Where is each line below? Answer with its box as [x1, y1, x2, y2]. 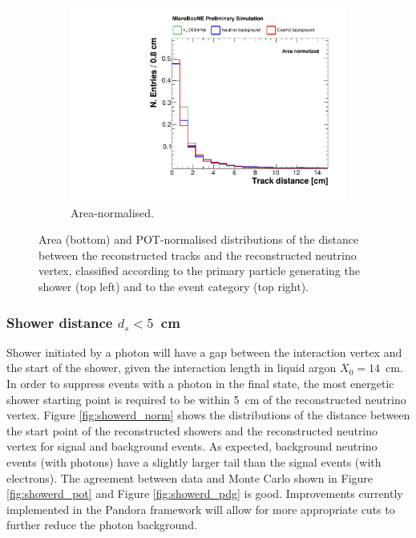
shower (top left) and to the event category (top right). [38, 278, 309, 295]
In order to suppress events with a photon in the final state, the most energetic [6, 375, 394, 392]
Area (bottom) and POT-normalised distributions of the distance [38, 231, 359, 248]
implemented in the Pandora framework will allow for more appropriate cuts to [6, 500, 395, 517]
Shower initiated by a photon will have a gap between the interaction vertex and [6, 343, 402, 360]
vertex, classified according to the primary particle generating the [38, 262, 360, 279]
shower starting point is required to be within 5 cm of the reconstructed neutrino [6, 390, 406, 407]
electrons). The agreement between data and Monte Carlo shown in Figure [6, 469, 374, 486]
